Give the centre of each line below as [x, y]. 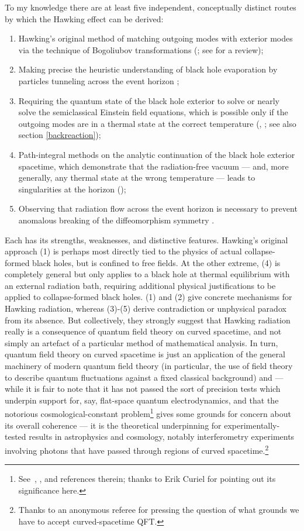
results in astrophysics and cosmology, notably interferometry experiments [162, 437]
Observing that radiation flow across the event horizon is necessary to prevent [158, 208]
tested [15, 437]
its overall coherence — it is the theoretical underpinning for [113, 425]
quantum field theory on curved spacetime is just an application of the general [145, 354]
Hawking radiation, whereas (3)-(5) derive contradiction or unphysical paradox [146, 308]
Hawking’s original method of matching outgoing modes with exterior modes [156, 38]
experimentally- [252, 425]
